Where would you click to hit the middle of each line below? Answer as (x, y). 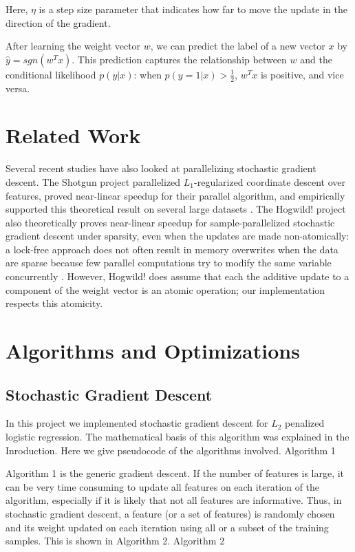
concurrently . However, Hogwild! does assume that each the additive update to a (177, 276)
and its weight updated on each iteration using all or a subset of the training (167, 527)
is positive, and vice (302, 74)
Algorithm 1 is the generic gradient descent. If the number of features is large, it (175, 473)
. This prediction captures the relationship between (179, 59)
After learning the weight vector (73, 46)
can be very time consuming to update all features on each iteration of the (163, 486)
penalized (305, 423)
